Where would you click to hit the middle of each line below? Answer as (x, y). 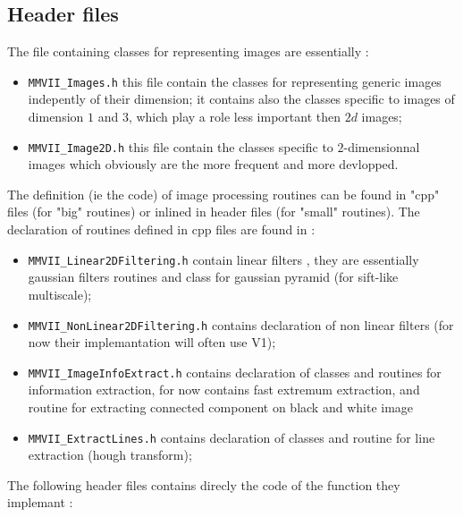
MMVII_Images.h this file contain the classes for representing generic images (235, 81)
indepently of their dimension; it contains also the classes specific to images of (241, 99)
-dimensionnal (382, 146)
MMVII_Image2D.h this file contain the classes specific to (181, 146)
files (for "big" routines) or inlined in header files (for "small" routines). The (214, 212)
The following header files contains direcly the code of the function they (204, 484)
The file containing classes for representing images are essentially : (188, 51)
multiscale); (60, 294)
